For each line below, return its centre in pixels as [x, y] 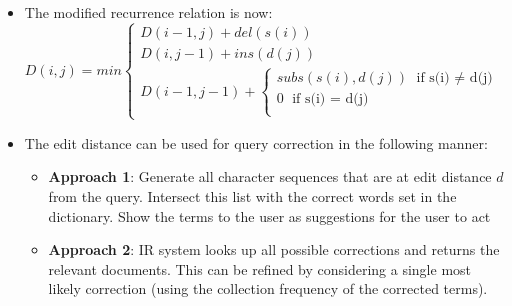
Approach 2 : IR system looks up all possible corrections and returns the [274, 249]
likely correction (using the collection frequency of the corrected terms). [268, 288]
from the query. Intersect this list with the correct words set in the [252, 195]
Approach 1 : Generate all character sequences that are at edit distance [270, 176]
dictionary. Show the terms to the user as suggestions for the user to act [269, 215]
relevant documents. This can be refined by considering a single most [260, 268]
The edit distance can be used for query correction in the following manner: [256, 142]
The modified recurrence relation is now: [148, 12]
